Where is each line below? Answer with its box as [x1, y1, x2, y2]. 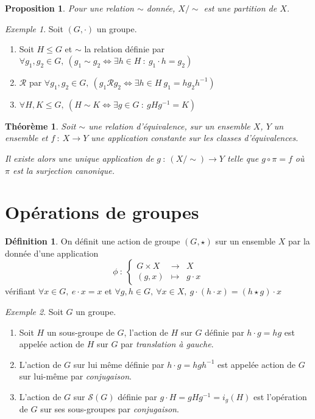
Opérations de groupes [5, 199, 199, 224]
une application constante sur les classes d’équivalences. [91, 131, 299, 144]
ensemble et [5, 131, 48, 144]
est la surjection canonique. [12, 164, 115, 176]
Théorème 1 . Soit [5, 119, 76, 132]
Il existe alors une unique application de [5, 151, 154, 164]
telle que [227, 151, 259, 164]
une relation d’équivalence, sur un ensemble [88, 119, 250, 132]
